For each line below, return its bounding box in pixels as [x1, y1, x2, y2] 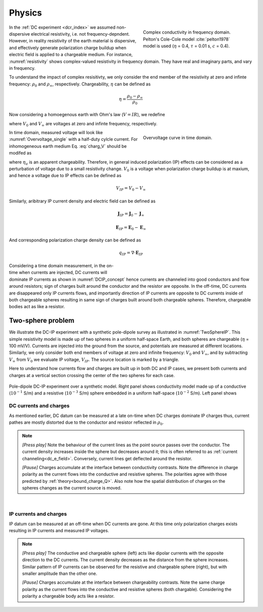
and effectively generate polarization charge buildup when [9, 44, 127, 51]
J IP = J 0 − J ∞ [117, 211, 145, 217]
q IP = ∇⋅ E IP [118, 250, 143, 257]
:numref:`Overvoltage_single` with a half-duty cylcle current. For [9, 137, 138, 142]
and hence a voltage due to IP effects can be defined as [9, 173, 122, 178]
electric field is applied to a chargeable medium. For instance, [9, 52, 133, 58]
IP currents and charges [9, 511, 67, 517]
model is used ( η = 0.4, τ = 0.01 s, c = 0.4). [143, 43, 230, 49]
